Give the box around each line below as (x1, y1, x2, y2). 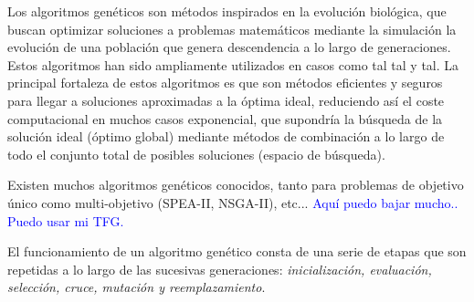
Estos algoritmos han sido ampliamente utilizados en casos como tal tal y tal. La (7, 55, 459, 74)
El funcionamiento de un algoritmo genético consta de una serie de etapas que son (7, 242, 467, 261)
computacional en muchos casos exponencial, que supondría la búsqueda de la (7, 109, 443, 128)
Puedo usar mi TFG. (7, 211, 124, 230)
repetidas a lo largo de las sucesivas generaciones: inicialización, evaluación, (7, 259, 432, 278)
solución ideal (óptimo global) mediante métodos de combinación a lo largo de (7, 127, 445, 146)
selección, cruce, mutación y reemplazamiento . (7, 277, 266, 297)
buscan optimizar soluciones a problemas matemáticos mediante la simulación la (7, 19, 457, 38)
